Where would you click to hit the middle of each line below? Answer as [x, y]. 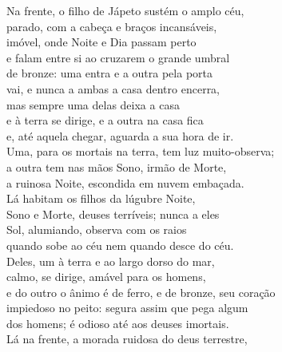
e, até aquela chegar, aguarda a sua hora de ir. [120, 135]
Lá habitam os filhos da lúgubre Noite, [101, 198]
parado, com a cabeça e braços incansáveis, [112, 26]
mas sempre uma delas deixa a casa [93, 104]
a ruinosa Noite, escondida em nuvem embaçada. [125, 182]
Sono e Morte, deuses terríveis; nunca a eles [113, 214]
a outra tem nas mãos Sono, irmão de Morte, [117, 166]
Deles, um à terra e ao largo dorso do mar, [111, 261]
